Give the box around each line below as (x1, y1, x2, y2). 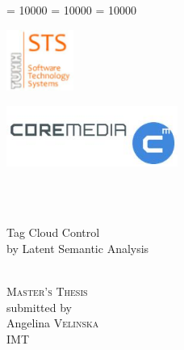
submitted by (6, 298, 72, 315)
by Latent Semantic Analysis (6, 239, 149, 256)
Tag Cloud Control (6, 224, 100, 241)
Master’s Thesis (6, 282, 88, 299)
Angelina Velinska (6, 314, 99, 331)
